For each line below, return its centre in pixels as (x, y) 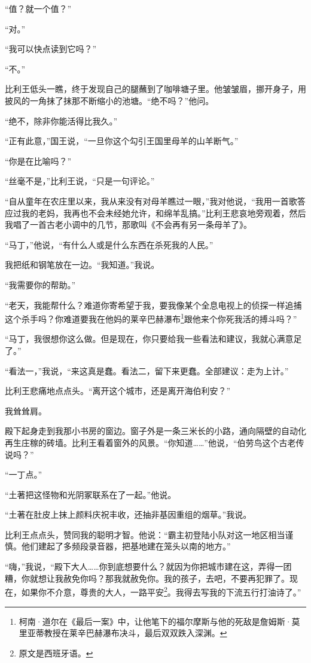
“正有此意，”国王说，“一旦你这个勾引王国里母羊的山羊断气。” (122, 141)
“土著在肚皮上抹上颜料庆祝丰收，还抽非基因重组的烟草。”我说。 (128, 514)
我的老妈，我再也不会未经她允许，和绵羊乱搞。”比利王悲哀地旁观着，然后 (164, 213)
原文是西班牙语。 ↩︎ (56, 653)
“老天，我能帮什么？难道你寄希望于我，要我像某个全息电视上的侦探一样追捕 (153, 305)
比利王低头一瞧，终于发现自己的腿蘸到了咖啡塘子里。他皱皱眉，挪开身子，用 (155, 89)
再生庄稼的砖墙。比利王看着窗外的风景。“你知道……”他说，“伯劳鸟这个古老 (150, 442)
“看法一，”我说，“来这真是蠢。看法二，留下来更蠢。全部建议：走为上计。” (147, 370)
